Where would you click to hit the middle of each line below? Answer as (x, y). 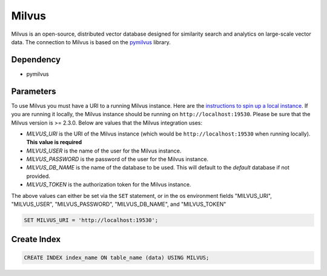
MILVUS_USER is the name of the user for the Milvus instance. (104, 151)
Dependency (36, 60)
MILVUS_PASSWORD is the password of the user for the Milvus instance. (117, 159)
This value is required (54, 142)
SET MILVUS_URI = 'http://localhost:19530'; (91, 220)
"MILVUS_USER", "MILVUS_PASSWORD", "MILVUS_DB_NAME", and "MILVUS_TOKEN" (119, 204)
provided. (38, 176)
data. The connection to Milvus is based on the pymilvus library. (91, 42)
